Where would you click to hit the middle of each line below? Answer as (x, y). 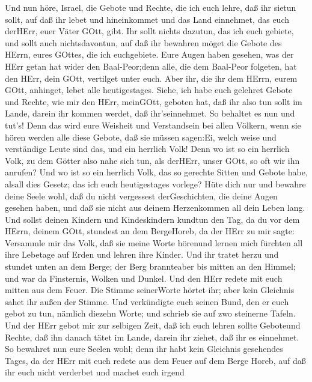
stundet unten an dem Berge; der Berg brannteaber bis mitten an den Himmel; (150, 266)
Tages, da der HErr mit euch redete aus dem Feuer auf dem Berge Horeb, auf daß (155, 360)
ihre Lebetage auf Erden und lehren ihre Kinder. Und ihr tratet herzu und (142, 254)
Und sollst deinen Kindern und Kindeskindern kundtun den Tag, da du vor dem (152, 219)
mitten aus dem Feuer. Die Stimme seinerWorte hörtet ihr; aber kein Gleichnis (150, 290)
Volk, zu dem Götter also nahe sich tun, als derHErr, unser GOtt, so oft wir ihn (152, 160)
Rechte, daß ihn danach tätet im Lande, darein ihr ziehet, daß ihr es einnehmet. (152, 337)
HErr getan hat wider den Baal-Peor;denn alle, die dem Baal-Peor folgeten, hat (151, 66)
